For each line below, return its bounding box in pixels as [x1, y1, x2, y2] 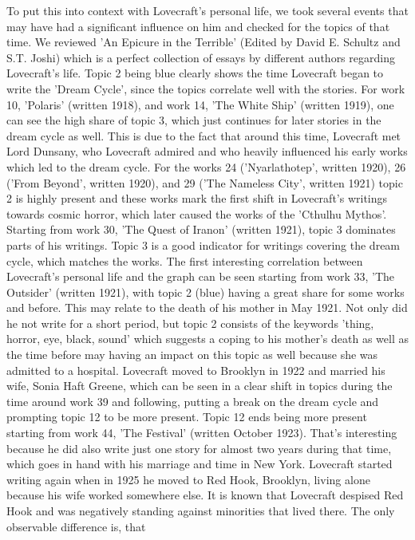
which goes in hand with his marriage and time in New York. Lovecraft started [6, 455, 393, 472]
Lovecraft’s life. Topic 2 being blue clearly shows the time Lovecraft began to [6, 65, 384, 81]
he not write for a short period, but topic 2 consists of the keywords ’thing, [6, 314, 374, 331]
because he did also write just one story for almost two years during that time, [6, 439, 392, 456]
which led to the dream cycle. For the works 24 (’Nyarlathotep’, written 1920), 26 [6, 158, 406, 175]
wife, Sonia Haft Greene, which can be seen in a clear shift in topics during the [6, 377, 393, 394]
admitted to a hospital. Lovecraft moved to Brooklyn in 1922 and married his [6, 361, 385, 378]
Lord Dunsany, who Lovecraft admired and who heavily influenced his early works [6, 143, 408, 160]
